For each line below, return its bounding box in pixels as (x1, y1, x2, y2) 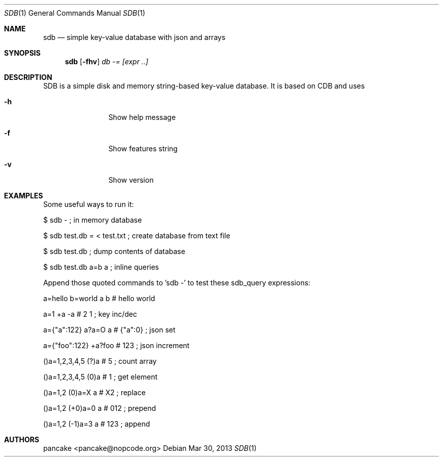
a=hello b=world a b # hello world (43, 294, 155, 303)
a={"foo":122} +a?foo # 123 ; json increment (43, 341, 190, 350)
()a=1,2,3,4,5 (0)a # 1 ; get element (43, 372, 158, 381)
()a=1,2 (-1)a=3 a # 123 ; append (43, 420, 150, 428)
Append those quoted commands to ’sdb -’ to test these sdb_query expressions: (43, 278, 311, 287)
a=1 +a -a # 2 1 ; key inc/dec (43, 310, 138, 318)
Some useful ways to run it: (43, 200, 134, 208)
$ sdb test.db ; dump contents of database (43, 247, 186, 256)
